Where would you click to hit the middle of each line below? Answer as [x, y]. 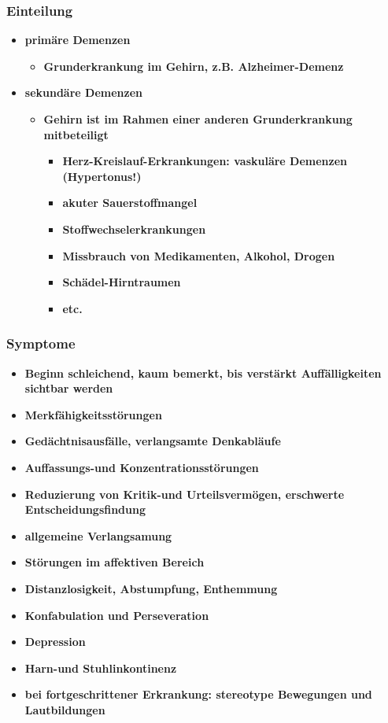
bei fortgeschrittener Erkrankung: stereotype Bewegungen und [198, 694]
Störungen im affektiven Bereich [115, 562]
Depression [55, 642]
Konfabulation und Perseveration [117, 615]
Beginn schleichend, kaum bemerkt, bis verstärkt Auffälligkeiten [203, 373]
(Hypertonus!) [102, 176]
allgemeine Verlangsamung [98, 535]
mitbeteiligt [76, 134]
